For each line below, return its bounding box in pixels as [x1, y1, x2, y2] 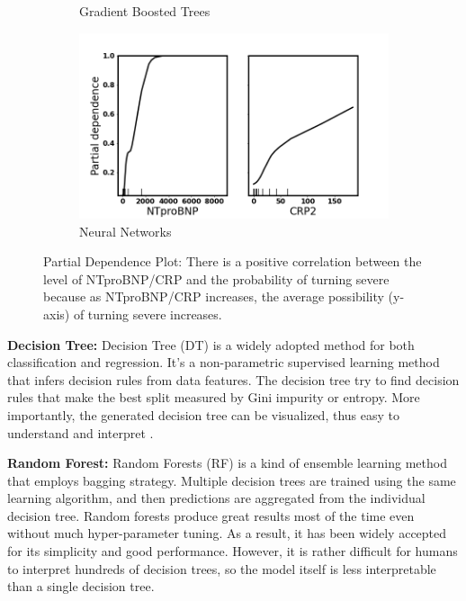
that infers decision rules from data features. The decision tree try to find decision [7, 370, 460, 389]
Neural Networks [79, 221, 172, 240]
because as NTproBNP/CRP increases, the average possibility [43, 287, 384, 306]
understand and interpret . [7, 423, 154, 442]
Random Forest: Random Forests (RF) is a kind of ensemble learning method [7, 453, 447, 472]
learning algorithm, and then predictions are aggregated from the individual [7, 489, 426, 507]
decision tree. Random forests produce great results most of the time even [7, 506, 415, 525]
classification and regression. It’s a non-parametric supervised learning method [7, 353, 440, 372]
